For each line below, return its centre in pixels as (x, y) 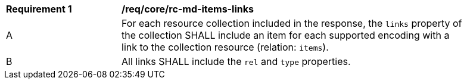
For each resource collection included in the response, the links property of (292, 23)
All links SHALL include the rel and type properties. (236, 61)
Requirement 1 (39, 9)
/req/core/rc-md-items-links (188, 9)
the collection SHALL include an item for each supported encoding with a (286, 35)
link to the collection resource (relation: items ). (225, 47)
